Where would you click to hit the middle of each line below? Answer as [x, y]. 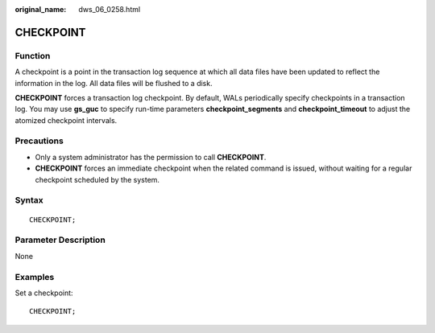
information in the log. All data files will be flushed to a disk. [114, 83]
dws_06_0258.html [110, 9]
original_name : [41, 9]
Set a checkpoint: [44, 293]
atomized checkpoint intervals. [66, 120]
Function [33, 55]
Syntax [29, 200]
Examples [35, 277]
